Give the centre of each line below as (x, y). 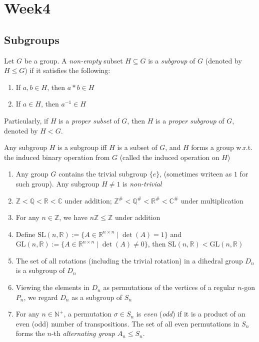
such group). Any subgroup (57, 183)
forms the (30, 333)
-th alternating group (83, 333)
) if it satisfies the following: (67, 70)
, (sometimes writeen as (196, 174)
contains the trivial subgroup (103, 174)
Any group (32, 174)
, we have (73, 217)
